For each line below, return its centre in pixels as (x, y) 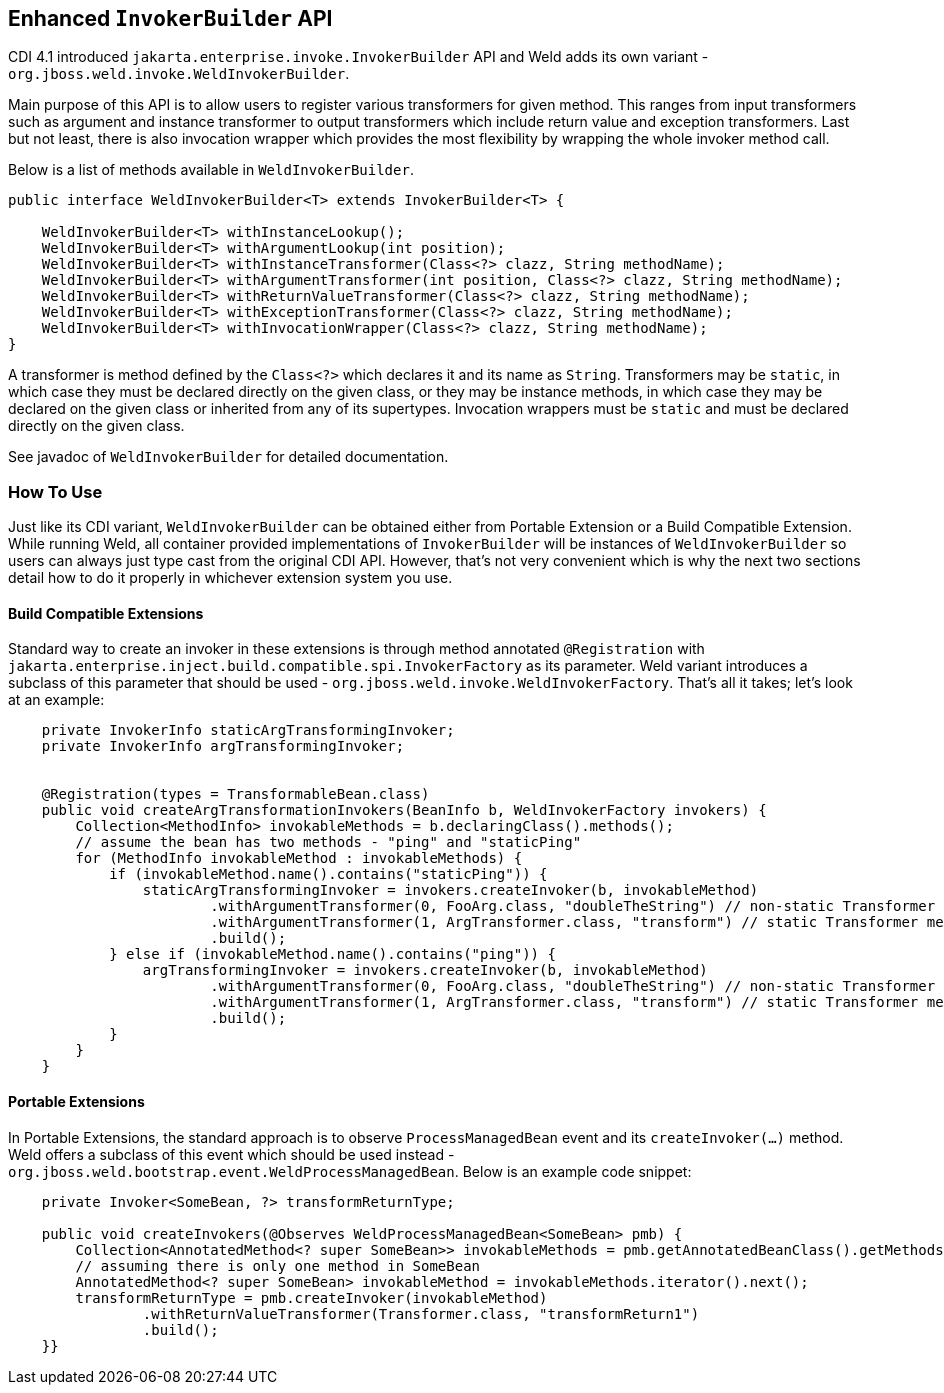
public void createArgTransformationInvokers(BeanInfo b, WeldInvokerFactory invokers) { (404, 810)
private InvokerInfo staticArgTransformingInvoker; (248, 730)
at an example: (56, 700)
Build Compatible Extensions (106, 613)
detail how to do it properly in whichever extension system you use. (230, 578)
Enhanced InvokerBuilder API (170, 18)
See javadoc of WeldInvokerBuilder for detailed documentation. (228, 457)
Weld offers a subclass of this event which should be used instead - (231, 1154)
